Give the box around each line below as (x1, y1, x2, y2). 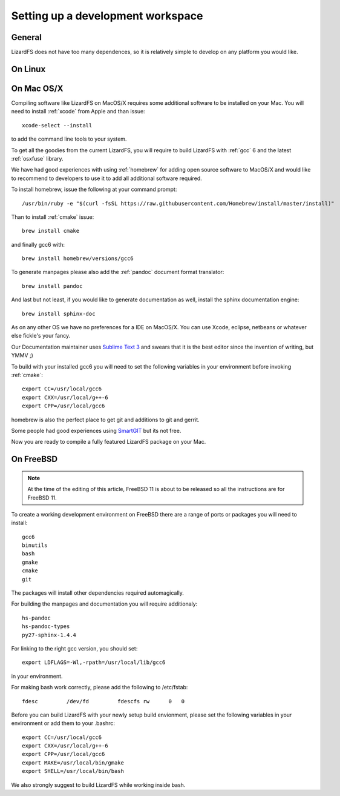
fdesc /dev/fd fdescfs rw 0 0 (22, 698, 185, 704)
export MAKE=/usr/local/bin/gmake (22, 759, 124, 766)
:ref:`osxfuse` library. (11, 155, 64, 162)
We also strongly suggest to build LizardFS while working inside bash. (11, 781, 186, 788)
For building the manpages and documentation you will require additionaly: (11, 600, 198, 607)
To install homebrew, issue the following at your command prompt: (11, 186, 177, 193)
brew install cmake (22, 227, 80, 235)
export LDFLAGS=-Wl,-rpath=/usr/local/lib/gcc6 (22, 659, 166, 666)
